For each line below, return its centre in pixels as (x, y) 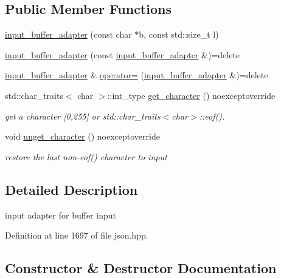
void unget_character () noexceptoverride (82, 136)
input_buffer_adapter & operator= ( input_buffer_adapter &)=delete (137, 75)
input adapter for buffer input (61, 215)
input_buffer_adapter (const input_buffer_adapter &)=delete (123, 54)
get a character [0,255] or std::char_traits (83, 116)
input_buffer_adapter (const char (68, 34)
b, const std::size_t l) (179, 34)
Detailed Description (71, 189)
